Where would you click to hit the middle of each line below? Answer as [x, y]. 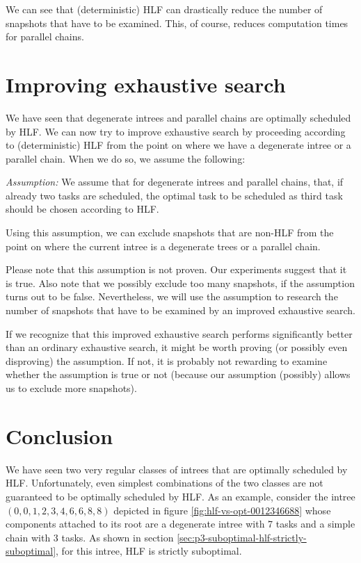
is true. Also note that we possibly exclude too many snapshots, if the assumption [180, 283]
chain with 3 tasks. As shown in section [90, 537]
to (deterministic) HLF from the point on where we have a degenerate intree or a [178, 145]
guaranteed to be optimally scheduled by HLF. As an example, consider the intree [180, 496]
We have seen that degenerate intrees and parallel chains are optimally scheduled [178, 117]
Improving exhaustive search [146, 84]
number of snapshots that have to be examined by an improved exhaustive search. [180, 310]
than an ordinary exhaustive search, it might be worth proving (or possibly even [177, 347]
